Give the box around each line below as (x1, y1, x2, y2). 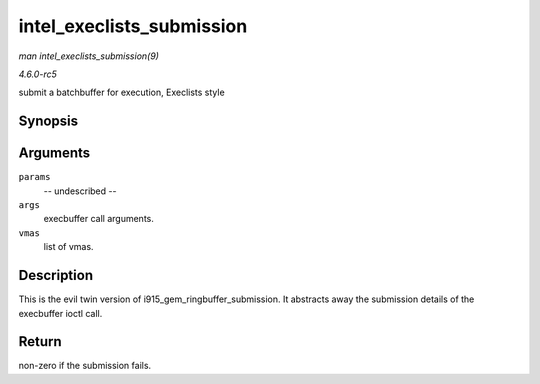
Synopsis (18, 113, 79, 130)
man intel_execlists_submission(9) (18, 50, 160, 62)
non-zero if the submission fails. (18, 360, 152, 372)
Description (18, 267, 94, 284)
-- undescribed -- (43, 185, 117, 197)
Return (18, 333, 62, 350)
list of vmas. (43, 241, 94, 253)
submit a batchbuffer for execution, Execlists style (18, 86, 225, 99)
